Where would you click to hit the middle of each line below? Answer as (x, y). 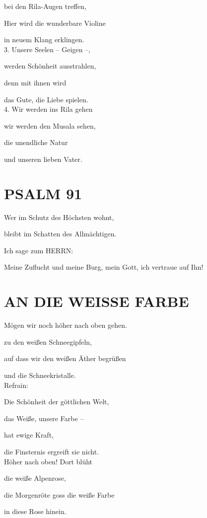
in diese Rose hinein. (35, 511)
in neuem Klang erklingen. (44, 39)
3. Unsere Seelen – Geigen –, (47, 49)
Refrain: (16, 385)
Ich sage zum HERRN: (39, 250)
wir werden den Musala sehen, (50, 125)
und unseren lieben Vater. (43, 159)
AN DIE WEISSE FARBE (97, 301)
